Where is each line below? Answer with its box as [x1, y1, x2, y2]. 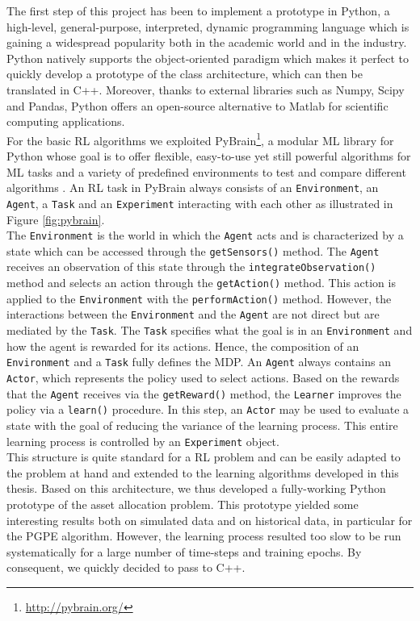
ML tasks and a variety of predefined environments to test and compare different [6, 163, 406, 180]
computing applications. [6, 113, 125, 130]
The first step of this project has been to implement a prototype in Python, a [6, 2, 390, 19]
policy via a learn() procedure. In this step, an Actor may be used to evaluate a [6, 401, 409, 418]
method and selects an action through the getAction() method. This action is [6, 274, 396, 291]
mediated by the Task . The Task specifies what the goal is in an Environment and [6, 322, 413, 339]
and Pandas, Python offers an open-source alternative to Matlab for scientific [6, 97, 388, 114]
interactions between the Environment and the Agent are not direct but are [6, 306, 380, 323]
